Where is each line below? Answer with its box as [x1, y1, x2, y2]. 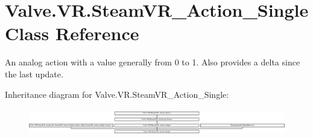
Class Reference [5, 21, 139, 46]
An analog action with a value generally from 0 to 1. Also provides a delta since [5, 56, 300, 68]
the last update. [5, 67, 63, 80]
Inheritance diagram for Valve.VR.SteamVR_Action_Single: [5, 88, 229, 100]
